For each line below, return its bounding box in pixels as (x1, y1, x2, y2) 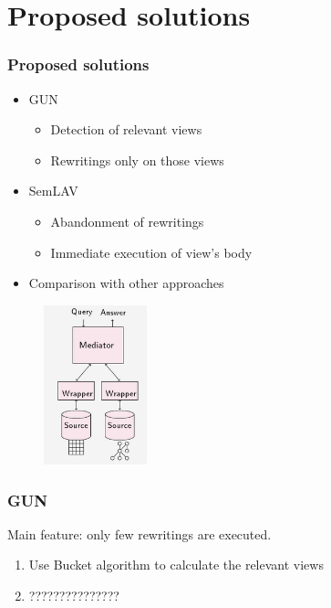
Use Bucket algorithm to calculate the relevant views (28, 555, 324, 574)
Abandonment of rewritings (50, 211, 204, 230)
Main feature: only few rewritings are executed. (7, 524, 272, 543)
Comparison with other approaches (28, 273, 224, 293)
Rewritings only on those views (50, 150, 224, 169)
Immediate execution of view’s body (50, 242, 253, 261)
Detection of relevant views (50, 120, 202, 139)
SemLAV (28, 181, 78, 200)
